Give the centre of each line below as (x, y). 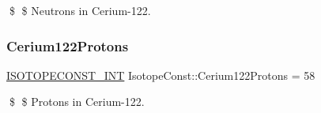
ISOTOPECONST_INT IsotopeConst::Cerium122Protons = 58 (161, 75)
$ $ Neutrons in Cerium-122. (80, 10)
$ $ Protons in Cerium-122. (77, 102)
